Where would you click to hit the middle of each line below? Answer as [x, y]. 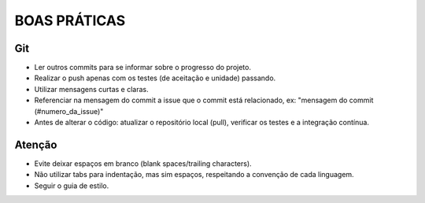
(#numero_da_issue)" [69, 111]
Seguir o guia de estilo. [72, 186]
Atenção [36, 144]
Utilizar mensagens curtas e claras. [91, 89]
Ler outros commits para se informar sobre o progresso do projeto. [143, 68]
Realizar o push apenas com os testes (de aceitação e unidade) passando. [155, 78]
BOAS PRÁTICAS [70, 20]
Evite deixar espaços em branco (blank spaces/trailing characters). [143, 163]
